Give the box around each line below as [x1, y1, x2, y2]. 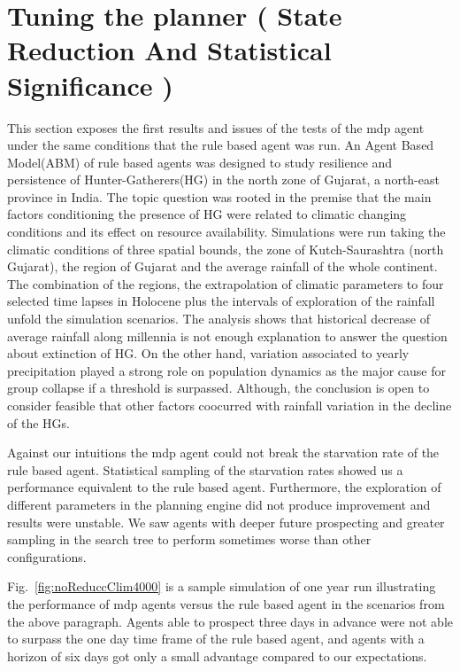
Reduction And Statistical [7, 32, 332, 68]
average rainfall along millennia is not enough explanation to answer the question [7, 326, 448, 345]
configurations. [7, 547, 87, 566]
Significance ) [7, 66, 173, 103]
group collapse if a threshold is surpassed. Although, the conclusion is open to [7, 378, 430, 397]
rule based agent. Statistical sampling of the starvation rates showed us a [7, 460, 403, 479]
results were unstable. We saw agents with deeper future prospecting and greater [7, 512, 445, 531]
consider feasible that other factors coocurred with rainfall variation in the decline [7, 396, 452, 414]
